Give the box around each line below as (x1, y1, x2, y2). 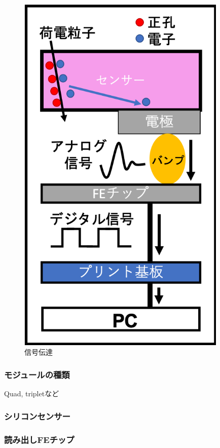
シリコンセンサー (4, 409, 70, 422)
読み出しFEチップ (4, 433, 75, 445)
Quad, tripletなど (4, 388, 59, 399)
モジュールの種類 (4, 368, 70, 381)
